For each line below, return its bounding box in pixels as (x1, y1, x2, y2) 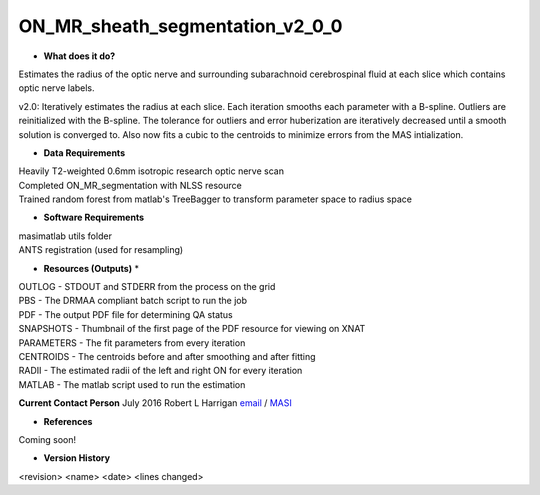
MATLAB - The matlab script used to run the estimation (18, 378, 246, 390)
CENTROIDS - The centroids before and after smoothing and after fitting (18, 350, 316, 362)
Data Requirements (43, 146, 125, 159)
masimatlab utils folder (18, 230, 112, 242)
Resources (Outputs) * (43, 262, 140, 274)
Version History (43, 452, 110, 464)
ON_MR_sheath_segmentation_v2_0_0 (18, 15, 343, 37)
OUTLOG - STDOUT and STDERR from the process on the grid (18, 281, 276, 293)
